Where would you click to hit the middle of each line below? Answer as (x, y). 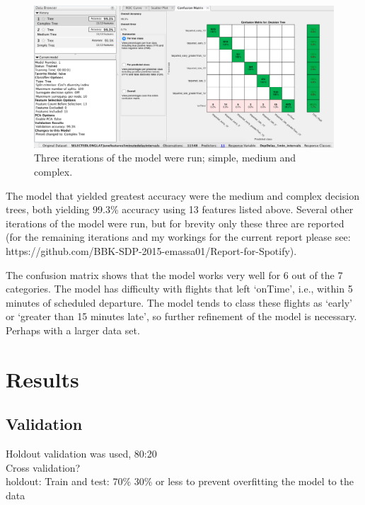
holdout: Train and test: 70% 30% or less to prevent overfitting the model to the (180, 481)
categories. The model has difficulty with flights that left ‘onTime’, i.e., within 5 (179, 289)
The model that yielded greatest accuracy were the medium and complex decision (182, 195)
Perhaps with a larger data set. (73, 330)
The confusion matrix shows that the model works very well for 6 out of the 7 (174, 274)
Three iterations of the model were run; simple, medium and (165, 158)
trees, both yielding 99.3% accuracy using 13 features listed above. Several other (180, 209)
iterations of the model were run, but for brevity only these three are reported (175, 223)
